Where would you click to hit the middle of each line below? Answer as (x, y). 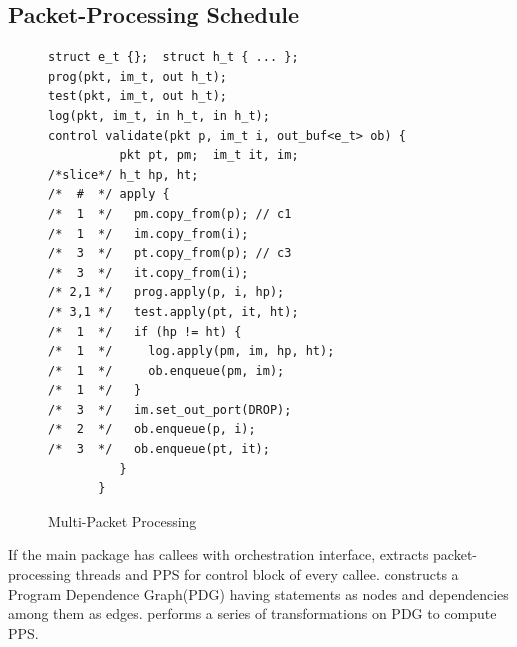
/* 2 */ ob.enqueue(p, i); (152, 429)
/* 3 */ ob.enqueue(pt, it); (159, 449)
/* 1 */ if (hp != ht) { (145, 331)
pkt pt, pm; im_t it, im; (209, 155)
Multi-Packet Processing (122, 520)
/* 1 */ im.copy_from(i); (148, 233)
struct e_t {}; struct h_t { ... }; (173, 57)
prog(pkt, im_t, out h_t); (137, 76)
